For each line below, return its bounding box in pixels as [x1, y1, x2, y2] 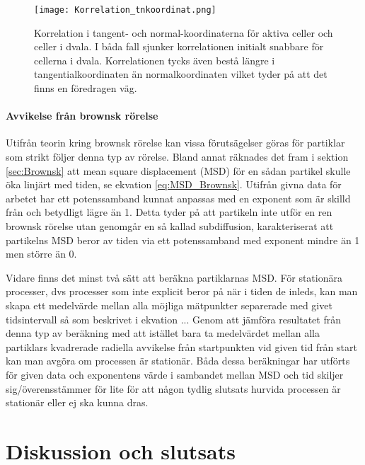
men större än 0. [6, 246, 77, 261]
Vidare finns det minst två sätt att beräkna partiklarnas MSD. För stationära [6, 270, 342, 285]
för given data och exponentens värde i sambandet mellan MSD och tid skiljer [6, 367, 344, 381]
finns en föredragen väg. [34, 81, 137, 96]
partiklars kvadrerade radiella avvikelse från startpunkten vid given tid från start [6, 339, 357, 354]
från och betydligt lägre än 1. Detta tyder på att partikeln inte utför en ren [6, 205, 332, 219]
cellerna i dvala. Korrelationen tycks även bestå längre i [34, 52, 275, 67]
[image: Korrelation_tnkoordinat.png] [34, 5, 216, 15]
